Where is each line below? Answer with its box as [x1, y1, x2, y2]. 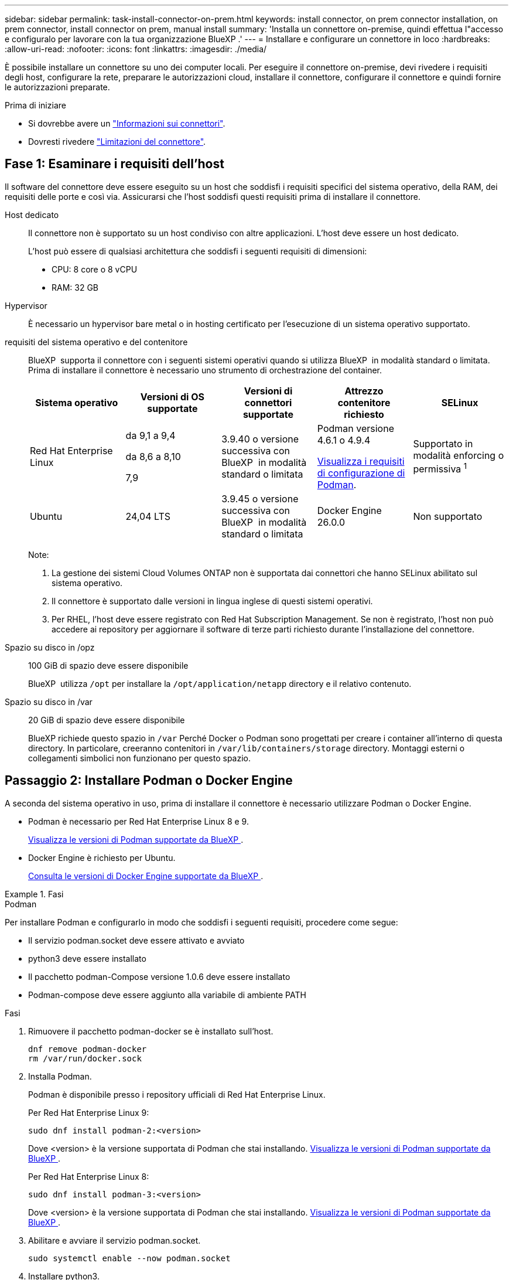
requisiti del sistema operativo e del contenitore [5, 336, 188, 347]
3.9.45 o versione [221, 492, 299, 505]
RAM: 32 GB [52, 282, 99, 292]
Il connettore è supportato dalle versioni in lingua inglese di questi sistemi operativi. [52, 595, 373, 606]
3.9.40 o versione [221, 433, 299, 445]
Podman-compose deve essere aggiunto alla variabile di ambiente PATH [28, 989, 306, 1000]
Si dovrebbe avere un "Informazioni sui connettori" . [28, 118, 225, 128]
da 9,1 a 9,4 [125, 429, 176, 441]
